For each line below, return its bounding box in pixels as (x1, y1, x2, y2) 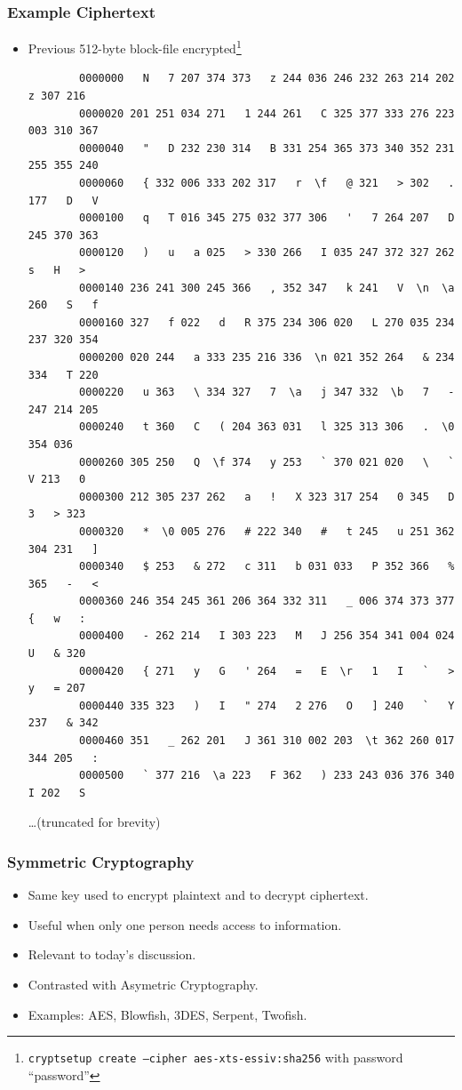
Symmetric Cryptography (7, 850, 195, 872)
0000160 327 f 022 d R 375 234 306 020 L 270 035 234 (79, 316, 455, 329)
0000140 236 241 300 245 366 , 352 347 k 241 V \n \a (79, 281, 455, 294)
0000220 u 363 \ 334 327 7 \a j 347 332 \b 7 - (79, 386, 455, 399)
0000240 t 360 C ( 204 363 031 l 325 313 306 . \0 (79, 421, 455, 434)
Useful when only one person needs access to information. (28, 915, 342, 934)
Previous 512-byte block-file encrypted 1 (28, 36, 242, 57)
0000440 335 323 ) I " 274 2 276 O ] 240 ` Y (79, 699, 455, 712)
